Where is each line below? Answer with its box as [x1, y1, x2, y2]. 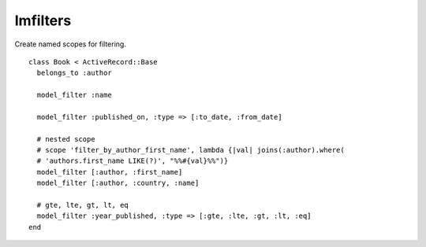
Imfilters [14, 12, 72, 29]
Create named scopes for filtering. [14, 39, 126, 49]
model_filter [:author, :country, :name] [36, 179, 200, 188]
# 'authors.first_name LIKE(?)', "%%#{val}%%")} [36, 157, 229, 165]
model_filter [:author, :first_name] [36, 168, 183, 176]
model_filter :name [36, 90, 112, 100]
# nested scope [36, 135, 95, 143]
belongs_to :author [36, 68, 112, 78]
